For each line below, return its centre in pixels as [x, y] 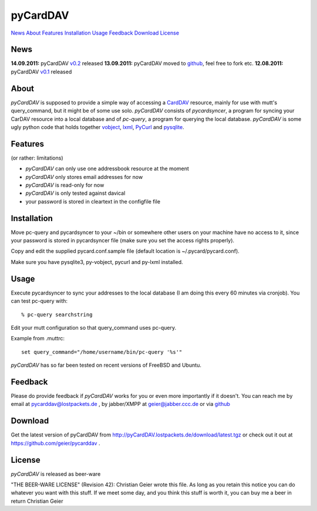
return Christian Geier [37, 501]
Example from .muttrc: [38, 339]
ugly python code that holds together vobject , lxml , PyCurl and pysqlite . [97, 127]
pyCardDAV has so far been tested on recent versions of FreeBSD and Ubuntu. [106, 365]
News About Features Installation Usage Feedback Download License [95, 33]
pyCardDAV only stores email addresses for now [84, 177]
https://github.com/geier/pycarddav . [55, 443]
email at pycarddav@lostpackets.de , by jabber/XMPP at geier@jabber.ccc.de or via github [120, 404]
